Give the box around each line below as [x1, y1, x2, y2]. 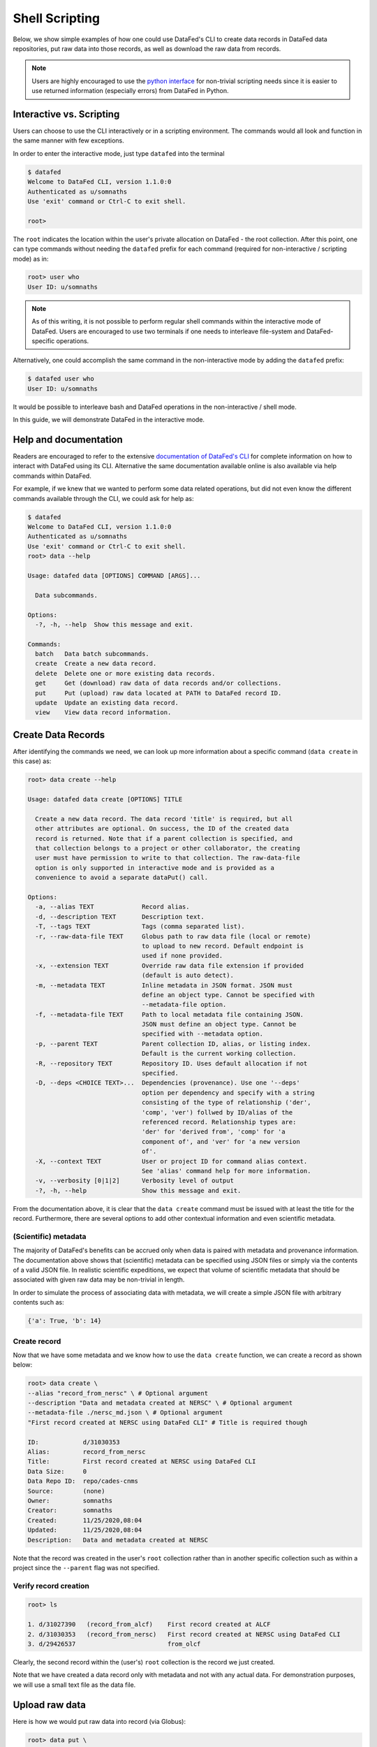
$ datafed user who [27, 375, 94, 383]
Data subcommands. [35, 591, 98, 599]
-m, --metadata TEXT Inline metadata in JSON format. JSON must [35, 981, 293, 989]
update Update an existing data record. [35, 699, 179, 707]
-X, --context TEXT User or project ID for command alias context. [35, 1157, 308, 1165]
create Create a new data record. [35, 660, 157, 667]
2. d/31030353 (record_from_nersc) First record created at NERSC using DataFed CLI [27, 1630, 341, 1638]
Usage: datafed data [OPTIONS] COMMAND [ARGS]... [27, 572, 201, 579]
